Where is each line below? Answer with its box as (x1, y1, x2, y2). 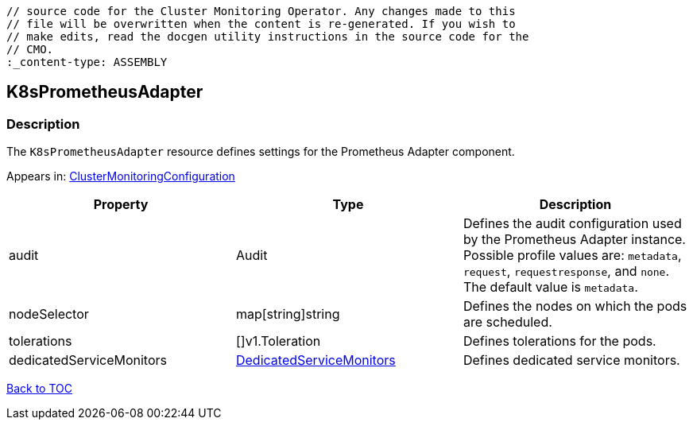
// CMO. (6, 43, 54, 56)
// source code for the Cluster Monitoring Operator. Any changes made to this (6, 5, 516, 17)
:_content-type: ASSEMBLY (6, 56, 168, 68)
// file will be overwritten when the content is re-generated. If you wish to (6, 17, 516, 30)
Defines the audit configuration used (463, 215, 682, 232)
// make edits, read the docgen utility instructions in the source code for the (6, 30, 529, 43)
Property (93, 196, 149, 213)
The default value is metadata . (463, 279, 638, 296)
